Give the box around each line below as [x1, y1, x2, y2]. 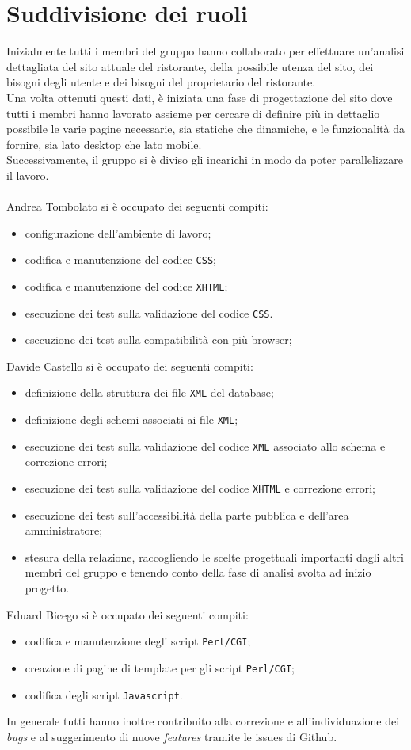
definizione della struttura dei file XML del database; [25, 384, 274, 401]
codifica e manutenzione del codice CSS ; [25, 251, 216, 268]
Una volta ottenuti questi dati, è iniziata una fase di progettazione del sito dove [6, 89, 393, 105]
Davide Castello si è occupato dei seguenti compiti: [6, 357, 253, 374]
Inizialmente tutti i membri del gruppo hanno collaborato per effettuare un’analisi [6, 43, 405, 59]
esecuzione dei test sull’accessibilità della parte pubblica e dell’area [25, 506, 349, 523]
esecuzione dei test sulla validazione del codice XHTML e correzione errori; [25, 479, 375, 496]
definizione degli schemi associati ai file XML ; [25, 411, 238, 428]
